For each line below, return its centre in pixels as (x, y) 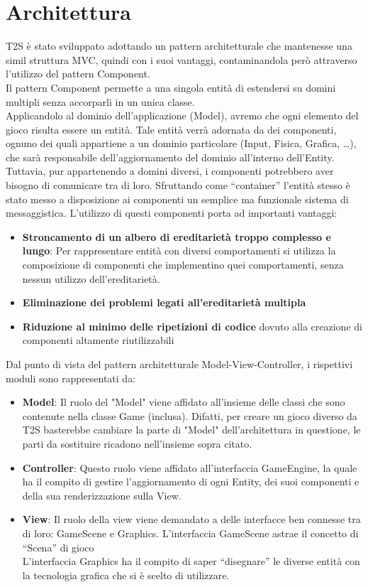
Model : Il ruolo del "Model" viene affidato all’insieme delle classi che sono (184, 402)
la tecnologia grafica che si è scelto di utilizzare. (126, 575)
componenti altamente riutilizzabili (98, 340)
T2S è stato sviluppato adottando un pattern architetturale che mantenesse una (179, 46)
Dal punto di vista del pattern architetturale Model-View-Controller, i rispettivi (179, 364)
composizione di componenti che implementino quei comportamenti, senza (183, 265)
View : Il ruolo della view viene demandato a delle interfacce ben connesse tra (191, 519)
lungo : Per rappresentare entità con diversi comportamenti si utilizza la (179, 251)
